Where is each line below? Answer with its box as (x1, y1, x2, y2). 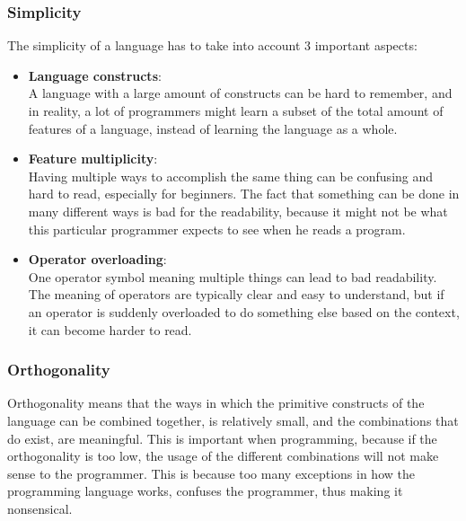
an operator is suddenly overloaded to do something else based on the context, (28, 302, 460, 321)
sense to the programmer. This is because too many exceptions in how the (7, 464, 415, 482)
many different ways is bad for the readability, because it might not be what (28, 201, 448, 220)
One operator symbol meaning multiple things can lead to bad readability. (28, 267, 437, 286)
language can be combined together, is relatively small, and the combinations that (7, 411, 459, 429)
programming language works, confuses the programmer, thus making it (7, 481, 403, 500)
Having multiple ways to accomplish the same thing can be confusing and (28, 166, 434, 185)
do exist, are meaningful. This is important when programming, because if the (7, 428, 437, 447)
